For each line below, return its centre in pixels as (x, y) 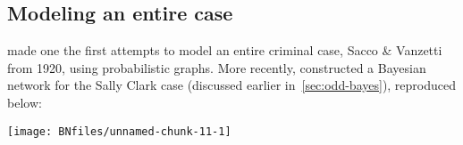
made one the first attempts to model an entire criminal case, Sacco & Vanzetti (225, 50)
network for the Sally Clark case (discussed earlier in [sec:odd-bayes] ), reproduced (232, 85)
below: (25, 102)
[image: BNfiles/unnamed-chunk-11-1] (119, 131)
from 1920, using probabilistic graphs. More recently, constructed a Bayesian (217, 67)
